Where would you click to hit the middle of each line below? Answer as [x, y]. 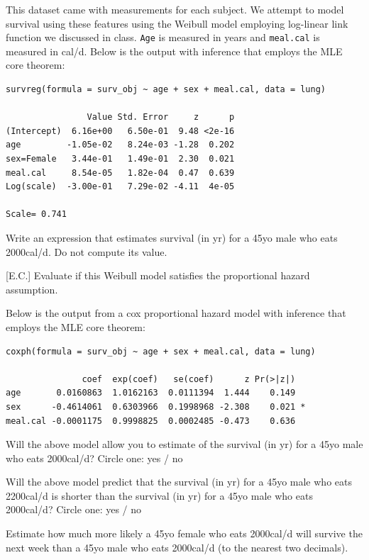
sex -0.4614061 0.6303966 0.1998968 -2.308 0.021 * [156, 407]
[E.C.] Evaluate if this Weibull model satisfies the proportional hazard [158, 275]
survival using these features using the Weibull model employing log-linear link [177, 23]
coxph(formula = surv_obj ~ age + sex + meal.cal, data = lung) [161, 351]
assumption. [32, 289]
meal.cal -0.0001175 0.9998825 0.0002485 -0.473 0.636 [151, 421]
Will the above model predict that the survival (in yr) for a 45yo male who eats [179, 482]
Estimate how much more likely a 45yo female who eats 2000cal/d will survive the [184, 533]
